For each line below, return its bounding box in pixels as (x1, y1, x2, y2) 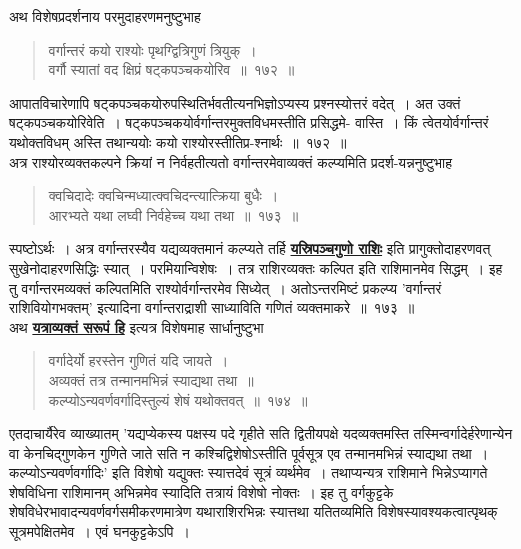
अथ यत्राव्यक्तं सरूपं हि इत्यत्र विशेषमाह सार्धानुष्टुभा (9, 316, 264, 337)
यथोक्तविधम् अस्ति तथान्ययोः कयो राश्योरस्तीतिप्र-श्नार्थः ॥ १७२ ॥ (9, 131, 347, 152)
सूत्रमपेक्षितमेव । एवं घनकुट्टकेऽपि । (9, 521, 191, 542)
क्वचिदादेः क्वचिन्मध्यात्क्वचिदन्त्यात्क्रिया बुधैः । (48, 185, 279, 206)
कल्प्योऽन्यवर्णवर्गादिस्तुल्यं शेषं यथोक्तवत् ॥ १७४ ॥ (48, 389, 308, 410)
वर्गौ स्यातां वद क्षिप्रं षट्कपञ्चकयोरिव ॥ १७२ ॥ (48, 59, 295, 80)
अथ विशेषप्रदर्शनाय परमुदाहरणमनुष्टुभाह (9, 6, 201, 26)
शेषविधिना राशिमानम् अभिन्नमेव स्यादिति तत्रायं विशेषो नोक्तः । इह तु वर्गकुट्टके (9, 481, 394, 502)
